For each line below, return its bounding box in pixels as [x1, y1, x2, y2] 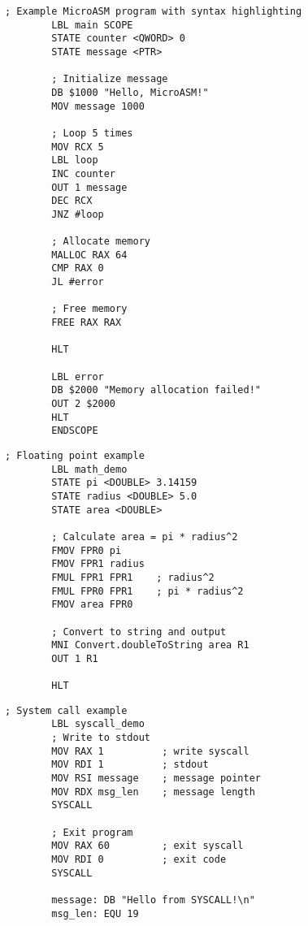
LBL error [51, 370, 104, 383]
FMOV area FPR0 [51, 599, 133, 611]
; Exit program [51, 826, 133, 838]
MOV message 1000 [51, 100, 145, 112]
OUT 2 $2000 [51, 398, 116, 410]
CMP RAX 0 [51, 262, 104, 275]
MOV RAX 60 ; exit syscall [51, 840, 244, 852]
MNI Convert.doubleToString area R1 [51, 639, 249, 651]
